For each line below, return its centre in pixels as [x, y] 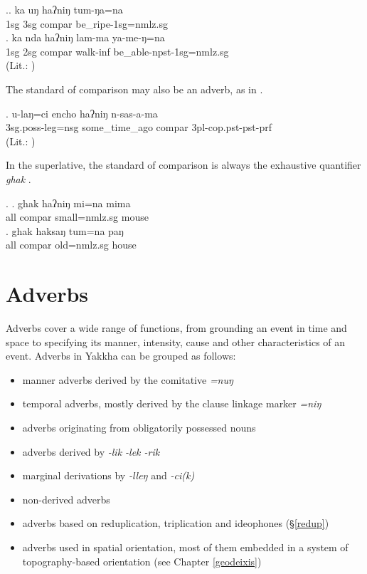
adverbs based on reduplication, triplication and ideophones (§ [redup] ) [176, 523]
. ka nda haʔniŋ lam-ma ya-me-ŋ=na [85, 37]
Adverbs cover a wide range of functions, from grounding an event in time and [176, 328]
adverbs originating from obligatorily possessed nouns [139, 427]
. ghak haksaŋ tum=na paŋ [65, 230]
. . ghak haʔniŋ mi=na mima [68, 203]
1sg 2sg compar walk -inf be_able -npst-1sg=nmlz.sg [117, 51]
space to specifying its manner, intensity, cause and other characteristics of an [176, 341]
